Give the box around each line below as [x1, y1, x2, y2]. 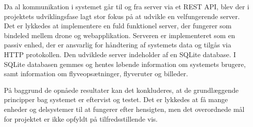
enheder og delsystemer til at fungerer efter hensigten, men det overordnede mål [4, 104, 245, 114]
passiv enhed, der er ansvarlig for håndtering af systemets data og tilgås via [4, 40, 231, 50]
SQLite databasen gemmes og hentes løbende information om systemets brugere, [4, 59, 246, 69]
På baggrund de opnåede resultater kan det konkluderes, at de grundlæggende [4, 85, 239, 95]
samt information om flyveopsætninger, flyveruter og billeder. [4, 68, 188, 79]
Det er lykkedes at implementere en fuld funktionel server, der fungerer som [4, 21, 232, 31]
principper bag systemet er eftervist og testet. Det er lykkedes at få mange [4, 94, 228, 105]
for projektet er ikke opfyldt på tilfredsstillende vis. [4, 113, 158, 124]
